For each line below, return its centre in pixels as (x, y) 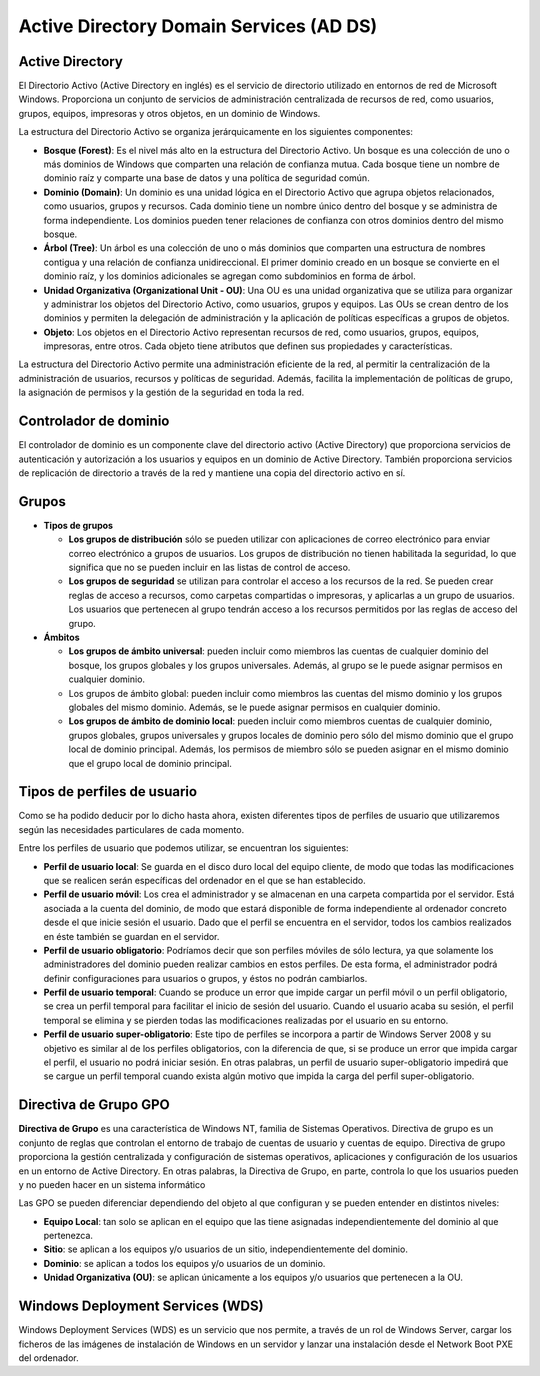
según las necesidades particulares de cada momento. (131, 829)
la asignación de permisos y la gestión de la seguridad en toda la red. (161, 392)
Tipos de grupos (78, 525)
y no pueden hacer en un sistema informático (112, 1184)
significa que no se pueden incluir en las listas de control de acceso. (209, 567)
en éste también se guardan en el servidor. (131, 936)
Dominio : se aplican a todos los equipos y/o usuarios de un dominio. (184, 1263)
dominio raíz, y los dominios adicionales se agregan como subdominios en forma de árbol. (229, 276)
